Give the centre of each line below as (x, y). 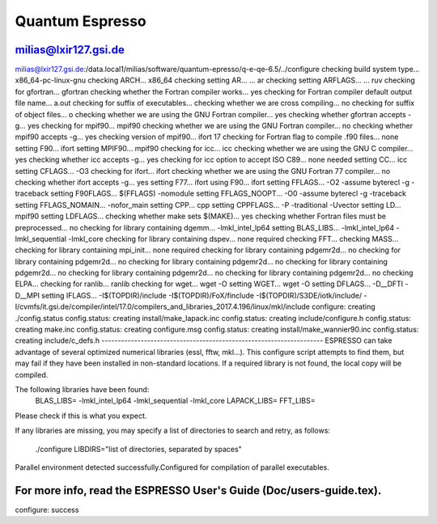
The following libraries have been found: (82, 389)
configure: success (47, 509)
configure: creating (344, 306)
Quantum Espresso (81, 21)
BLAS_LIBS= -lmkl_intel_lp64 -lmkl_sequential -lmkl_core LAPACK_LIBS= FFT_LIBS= (175, 401)
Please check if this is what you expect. (81, 416)
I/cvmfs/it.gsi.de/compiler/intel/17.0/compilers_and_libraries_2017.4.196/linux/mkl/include (163, 306)
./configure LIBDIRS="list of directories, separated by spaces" (138, 449)
